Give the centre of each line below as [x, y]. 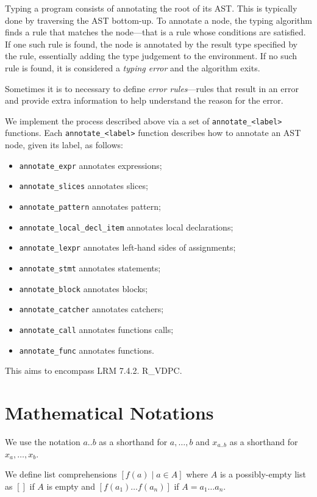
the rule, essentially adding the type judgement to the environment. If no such [151, 56]
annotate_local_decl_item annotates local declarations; [126, 227]
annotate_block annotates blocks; [84, 288]
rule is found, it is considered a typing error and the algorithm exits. [133, 67]
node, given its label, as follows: [64, 145]
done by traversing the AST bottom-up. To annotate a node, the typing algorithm [158, 20]
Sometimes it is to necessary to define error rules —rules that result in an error [152, 88]
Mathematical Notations [109, 412]
